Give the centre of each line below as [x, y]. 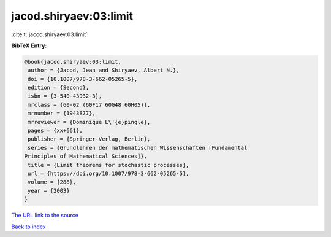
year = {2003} [49, 191]
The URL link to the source [45, 216]
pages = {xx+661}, [55, 131]
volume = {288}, [52, 182]
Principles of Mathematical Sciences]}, [86, 156]
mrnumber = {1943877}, [62, 113]
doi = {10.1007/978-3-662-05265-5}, [83, 79]
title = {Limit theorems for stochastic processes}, [108, 165]
